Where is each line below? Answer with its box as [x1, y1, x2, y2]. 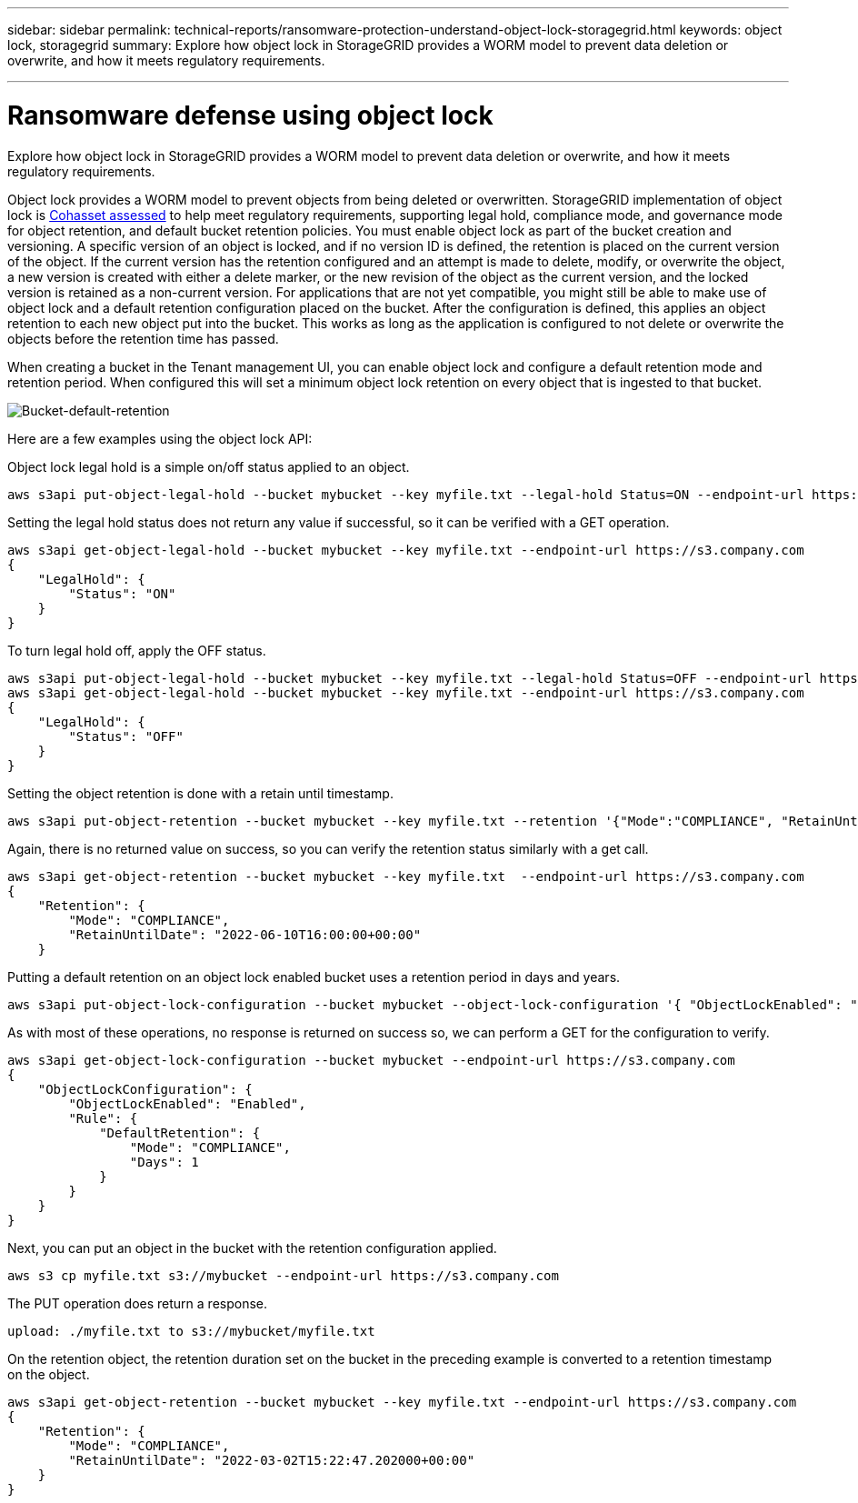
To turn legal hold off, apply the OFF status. [7, 642, 266, 658]
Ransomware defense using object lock [7, 99, 494, 131]
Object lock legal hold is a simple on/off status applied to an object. [7, 458, 410, 475]
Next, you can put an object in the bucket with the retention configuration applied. [7, 1239, 497, 1256]
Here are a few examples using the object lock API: [7, 430, 313, 446]
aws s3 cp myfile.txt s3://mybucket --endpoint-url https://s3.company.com [7, 1268, 559, 1283]
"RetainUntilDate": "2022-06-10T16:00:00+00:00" [68, 927, 422, 942]
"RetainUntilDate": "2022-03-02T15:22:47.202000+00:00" [68, 1452, 475, 1468]
